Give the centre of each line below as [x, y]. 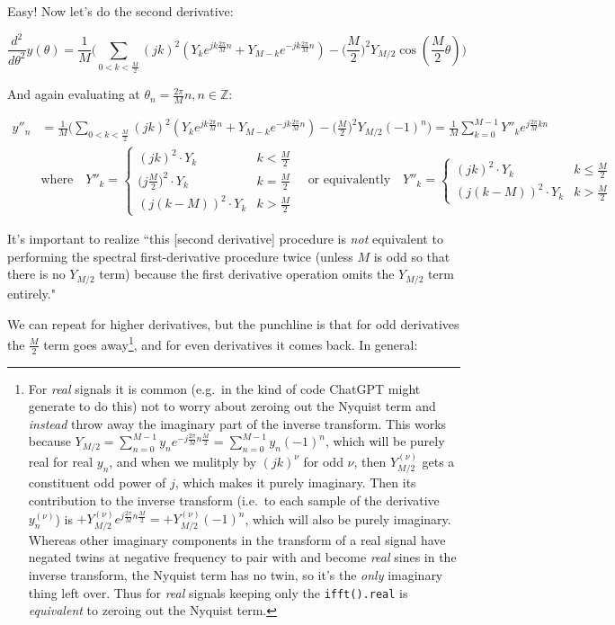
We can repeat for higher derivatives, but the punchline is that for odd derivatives [233, 323]
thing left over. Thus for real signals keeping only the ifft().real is [218, 592]
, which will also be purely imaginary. [348, 518]
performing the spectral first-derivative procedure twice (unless [180, 256]
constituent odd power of [97, 482]
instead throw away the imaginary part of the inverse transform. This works [237, 423]
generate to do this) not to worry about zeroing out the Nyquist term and [232, 406]
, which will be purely [385, 441]
